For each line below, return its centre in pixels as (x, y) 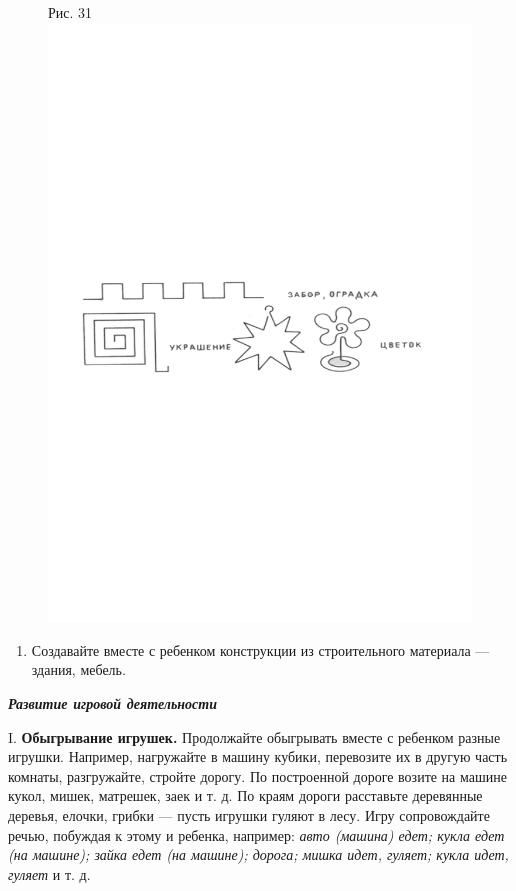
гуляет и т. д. (49, 873)
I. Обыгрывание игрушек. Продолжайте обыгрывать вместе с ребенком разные (254, 736)
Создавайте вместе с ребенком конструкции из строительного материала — (260, 649)
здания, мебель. (78, 669)
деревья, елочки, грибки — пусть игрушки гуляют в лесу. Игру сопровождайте (249, 815)
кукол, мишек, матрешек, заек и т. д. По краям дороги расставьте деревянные (245, 795)
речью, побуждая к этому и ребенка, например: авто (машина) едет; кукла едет (256, 834)
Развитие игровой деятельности (113, 703)
